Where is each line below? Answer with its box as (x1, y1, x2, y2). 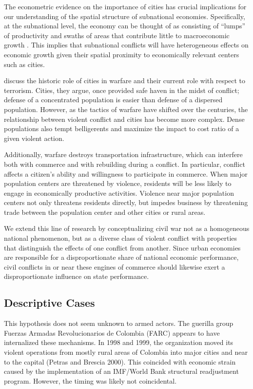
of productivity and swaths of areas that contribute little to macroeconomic (4, 30, 230, 40)
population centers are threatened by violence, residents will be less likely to (4, 178, 232, 188)
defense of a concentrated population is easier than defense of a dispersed (4, 94, 223, 105)
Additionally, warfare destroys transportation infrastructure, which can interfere (4, 149, 243, 160)
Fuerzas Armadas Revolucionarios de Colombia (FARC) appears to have (4, 327, 220, 338)
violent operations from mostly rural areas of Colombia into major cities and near (4, 347, 248, 357)
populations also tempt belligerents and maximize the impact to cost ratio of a (4, 123, 239, 134)
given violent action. (4, 133, 64, 143)
